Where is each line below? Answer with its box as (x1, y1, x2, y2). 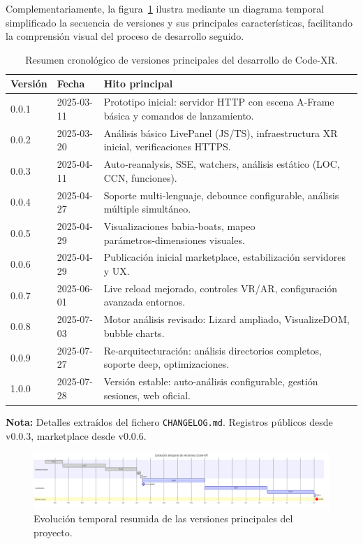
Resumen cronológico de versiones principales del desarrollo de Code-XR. (25, 52, 338, 66)
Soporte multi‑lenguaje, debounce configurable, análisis (103, 187, 339, 202)
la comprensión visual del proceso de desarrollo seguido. (6, 29, 244, 43)
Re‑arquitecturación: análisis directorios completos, (103, 343, 322, 357)
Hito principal (103, 76, 173, 91)
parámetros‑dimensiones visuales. (103, 232, 245, 247)
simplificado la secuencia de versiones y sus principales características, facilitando (6, 15, 353, 29)
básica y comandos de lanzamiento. (103, 108, 254, 122)
